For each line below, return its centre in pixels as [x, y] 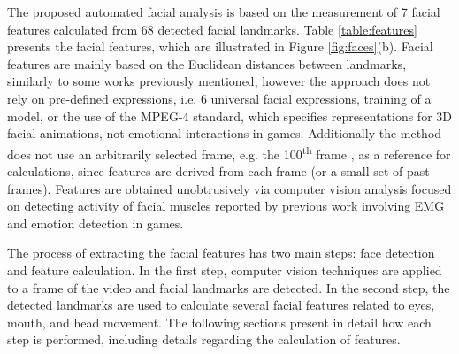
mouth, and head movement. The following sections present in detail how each [219, 322]
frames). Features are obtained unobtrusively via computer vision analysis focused [229, 188]
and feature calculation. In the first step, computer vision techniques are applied [225, 269]
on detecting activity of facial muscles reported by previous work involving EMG [226, 206]
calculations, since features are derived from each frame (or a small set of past [218, 171]
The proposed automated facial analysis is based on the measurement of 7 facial [224, 12]
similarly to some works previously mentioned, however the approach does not [219, 81]
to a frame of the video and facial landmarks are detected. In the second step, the [229, 287]
